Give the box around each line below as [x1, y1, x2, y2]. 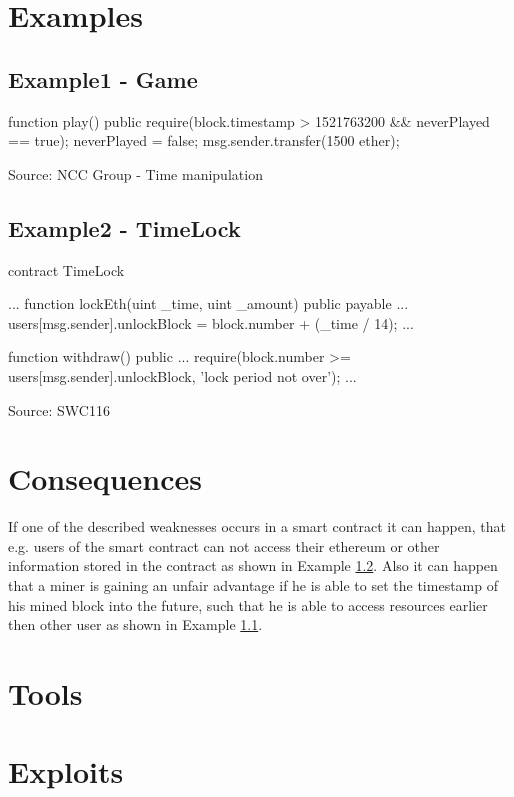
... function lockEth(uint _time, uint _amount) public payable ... [8, 293, 409, 314]
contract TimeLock [8, 259, 125, 280]
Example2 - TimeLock [8, 212, 241, 243]
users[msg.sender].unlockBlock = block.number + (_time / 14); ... [8, 312, 414, 333]
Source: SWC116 [8, 399, 110, 420]
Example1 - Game [8, 63, 198, 94]
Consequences [8, 458, 203, 499]
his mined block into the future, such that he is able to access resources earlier [8, 594, 488, 615]
